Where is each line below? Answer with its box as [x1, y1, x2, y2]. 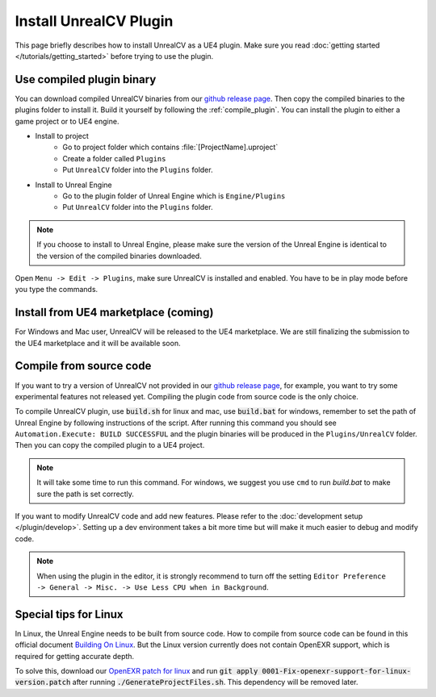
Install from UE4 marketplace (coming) [15, 306, 214, 319]
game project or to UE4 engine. [15, 116, 119, 126]
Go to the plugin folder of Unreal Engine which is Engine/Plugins [62, 190, 286, 201]
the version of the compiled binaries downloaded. [36, 251, 202, 261]
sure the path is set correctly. [36, 489, 135, 499]
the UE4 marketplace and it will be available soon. [15, 338, 181, 348]
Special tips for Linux [15, 607, 124, 621]
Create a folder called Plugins [62, 153, 166, 163]
